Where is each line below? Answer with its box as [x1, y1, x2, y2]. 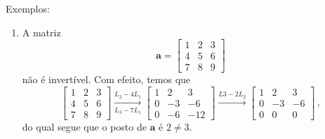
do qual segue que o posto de [22, 119, 147, 133]
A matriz [22, 24, 61, 39]
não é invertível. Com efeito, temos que [22, 72, 191, 87]
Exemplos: [6, 1, 50, 15]
